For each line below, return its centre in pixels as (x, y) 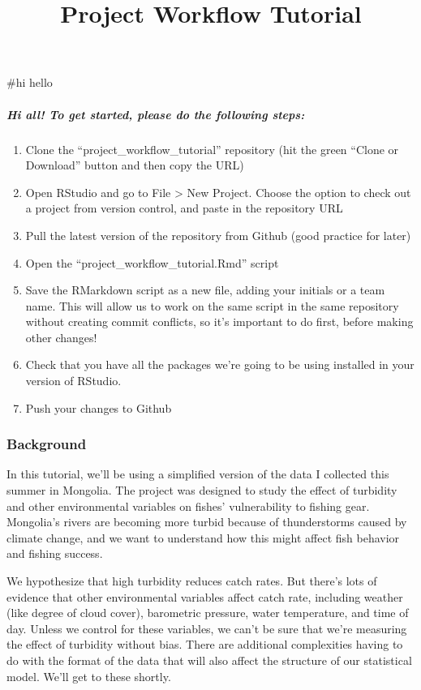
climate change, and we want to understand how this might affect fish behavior (203, 537)
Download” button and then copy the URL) (135, 165)
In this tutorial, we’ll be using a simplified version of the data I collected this (198, 474)
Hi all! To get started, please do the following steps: (156, 114)
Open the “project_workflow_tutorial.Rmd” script (152, 262)
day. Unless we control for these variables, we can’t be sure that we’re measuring (207, 628)
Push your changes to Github (99, 407)
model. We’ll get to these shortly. (89, 676)
